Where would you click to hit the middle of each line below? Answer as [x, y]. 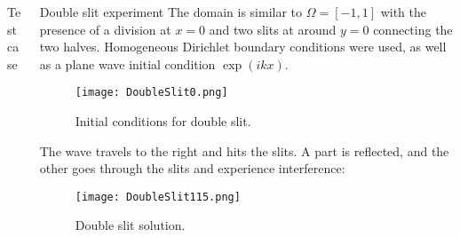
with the [403, 12]
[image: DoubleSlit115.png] [158, 197]
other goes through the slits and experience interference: [192, 168]
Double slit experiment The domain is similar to [171, 12]
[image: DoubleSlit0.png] [151, 93]
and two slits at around [273, 29]
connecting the [413, 29]
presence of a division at [105, 29]
